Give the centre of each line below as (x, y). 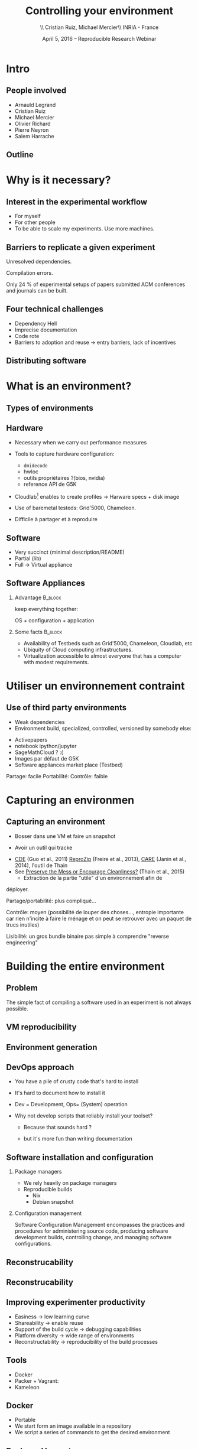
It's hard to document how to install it (60, 1093)
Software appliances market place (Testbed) (69, 765)
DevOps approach (40, 1067)
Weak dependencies (40, 722)
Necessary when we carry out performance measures (81, 442)
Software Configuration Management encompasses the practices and (100, 1225)
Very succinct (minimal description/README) (70, 552)
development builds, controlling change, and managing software (93, 1237)
